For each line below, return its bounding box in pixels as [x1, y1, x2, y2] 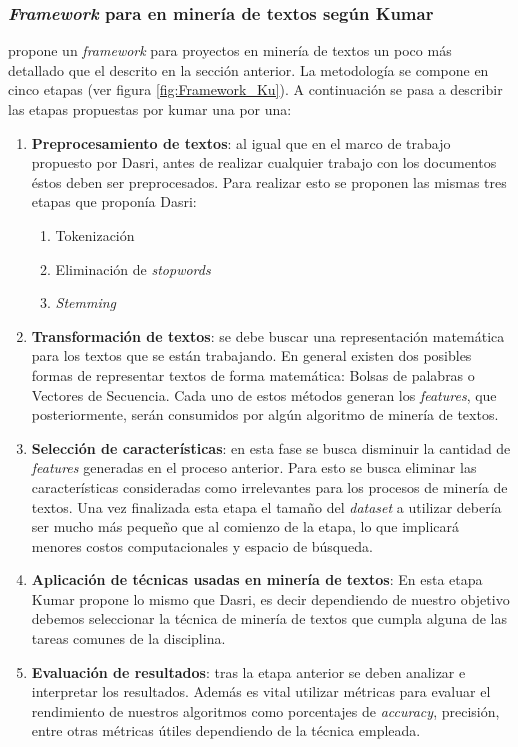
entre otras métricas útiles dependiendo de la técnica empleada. [31, 720, 421, 741]
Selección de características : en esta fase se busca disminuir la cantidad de [31, 437, 511, 458]
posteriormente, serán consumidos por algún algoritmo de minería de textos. [31, 404, 499, 425]
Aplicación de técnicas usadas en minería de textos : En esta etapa [31, 569, 483, 590]
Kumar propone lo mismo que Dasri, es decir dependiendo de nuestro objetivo [31, 588, 510, 609]
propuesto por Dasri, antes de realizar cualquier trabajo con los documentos [31, 152, 497, 173]
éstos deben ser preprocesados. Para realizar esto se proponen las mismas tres [31, 171, 507, 192]
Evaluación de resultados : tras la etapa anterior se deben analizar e [31, 661, 466, 682]
